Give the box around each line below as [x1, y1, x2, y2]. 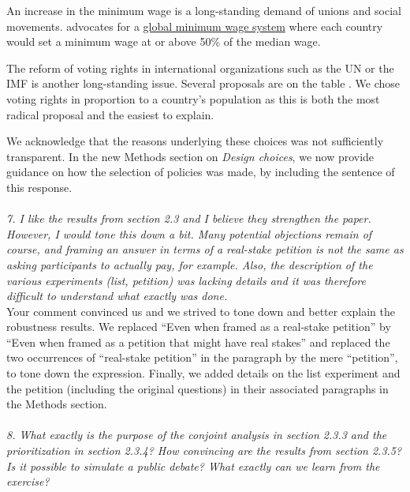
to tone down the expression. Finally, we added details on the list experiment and [6, 365, 401, 381]
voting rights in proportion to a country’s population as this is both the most [6, 90, 380, 107]
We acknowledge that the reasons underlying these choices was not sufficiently [6, 133, 384, 149]
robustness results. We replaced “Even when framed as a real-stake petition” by [6, 318, 391, 335]
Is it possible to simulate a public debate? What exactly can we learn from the [6, 457, 380, 474]
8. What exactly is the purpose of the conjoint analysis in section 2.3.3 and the [6, 426, 387, 443]
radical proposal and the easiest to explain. [6, 106, 214, 122]
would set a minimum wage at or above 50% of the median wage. [6, 33, 321, 50]
